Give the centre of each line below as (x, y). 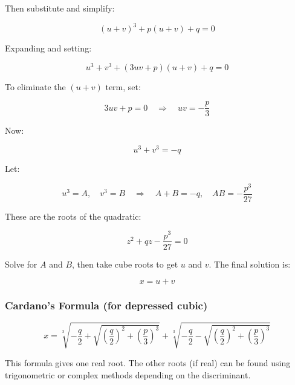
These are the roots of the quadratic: (73, 216)
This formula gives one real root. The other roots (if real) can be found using (148, 362)
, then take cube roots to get (125, 264)
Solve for (21, 264)
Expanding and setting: (48, 48)
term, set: (123, 86)
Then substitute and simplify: (60, 8)
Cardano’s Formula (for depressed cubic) (106, 305)
